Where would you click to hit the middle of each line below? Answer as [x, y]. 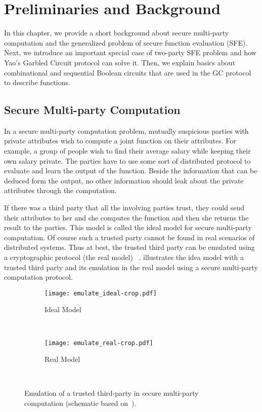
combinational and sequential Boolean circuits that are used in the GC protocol [128, 72]
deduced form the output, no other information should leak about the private [124, 180]
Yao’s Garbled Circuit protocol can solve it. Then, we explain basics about [120, 62]
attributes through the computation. [60, 190]
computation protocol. [38, 277]
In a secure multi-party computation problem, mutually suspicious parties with [126, 130]
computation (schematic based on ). [80, 403]
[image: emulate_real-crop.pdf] [99, 343]
